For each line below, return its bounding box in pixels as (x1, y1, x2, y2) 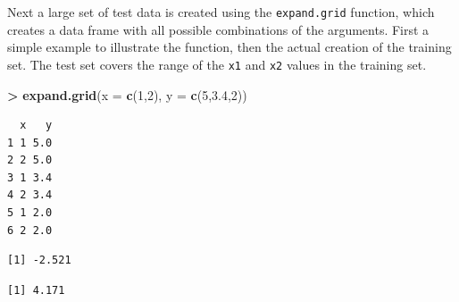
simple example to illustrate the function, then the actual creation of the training (7, 38, 452, 56)
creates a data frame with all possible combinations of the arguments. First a (7, 20, 430, 38)
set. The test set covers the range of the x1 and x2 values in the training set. (7, 55, 427, 73)
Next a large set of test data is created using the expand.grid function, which (7, 3, 435, 21)
